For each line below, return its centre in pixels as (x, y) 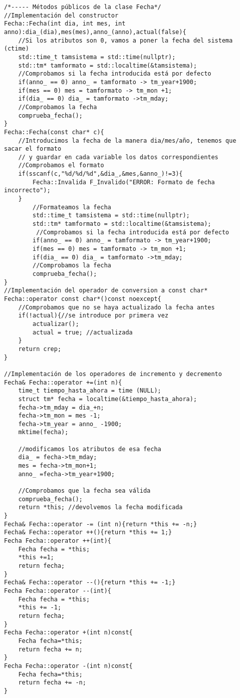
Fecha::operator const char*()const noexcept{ (83, 299)
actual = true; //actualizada (83, 332)
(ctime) (17, 49)
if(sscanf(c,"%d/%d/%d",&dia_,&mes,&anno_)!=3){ (100, 174)
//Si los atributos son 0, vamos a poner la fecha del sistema (125, 40)
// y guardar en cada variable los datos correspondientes (118, 157)
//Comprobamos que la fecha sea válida (84, 491)
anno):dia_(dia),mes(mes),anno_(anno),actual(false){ (95, 32)
